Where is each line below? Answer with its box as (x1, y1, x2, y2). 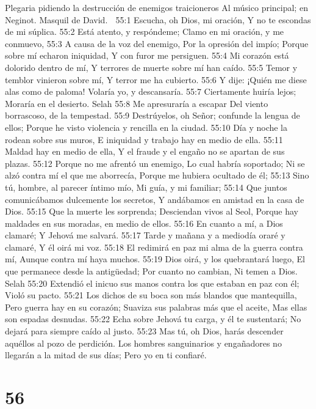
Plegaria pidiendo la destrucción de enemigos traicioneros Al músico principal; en (5, 1, 308, 13)
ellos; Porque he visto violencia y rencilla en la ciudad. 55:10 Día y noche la (5, 120, 288, 133)
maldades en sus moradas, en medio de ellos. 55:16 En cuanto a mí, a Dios (5, 216, 283, 229)
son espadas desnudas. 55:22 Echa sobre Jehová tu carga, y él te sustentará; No (5, 312, 301, 325)
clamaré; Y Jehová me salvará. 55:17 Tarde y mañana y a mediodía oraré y (5, 229, 285, 241)
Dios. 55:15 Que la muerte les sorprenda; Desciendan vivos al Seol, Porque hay (5, 205, 298, 218)
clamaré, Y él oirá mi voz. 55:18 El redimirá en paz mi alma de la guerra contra (5, 240, 303, 253)
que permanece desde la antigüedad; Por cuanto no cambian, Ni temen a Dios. (5, 265, 298, 278)
